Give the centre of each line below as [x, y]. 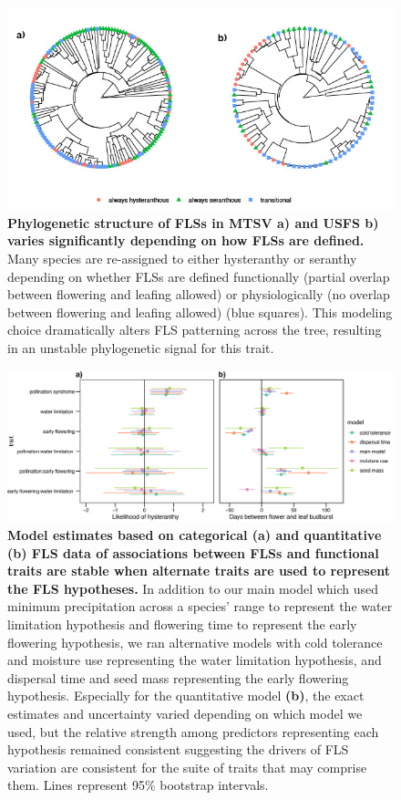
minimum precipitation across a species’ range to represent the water [200, 606]
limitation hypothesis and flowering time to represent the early [182, 624]
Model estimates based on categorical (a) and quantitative [195, 535]
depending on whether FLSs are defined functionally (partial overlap [199, 276]
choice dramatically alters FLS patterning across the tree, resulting [195, 330]
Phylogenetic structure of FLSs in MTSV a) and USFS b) [193, 222]
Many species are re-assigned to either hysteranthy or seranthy [182, 259]
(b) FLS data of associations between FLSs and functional [193, 552]
